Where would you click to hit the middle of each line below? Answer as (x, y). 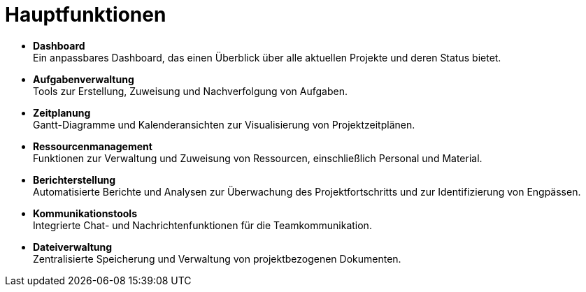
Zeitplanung (62, 112)
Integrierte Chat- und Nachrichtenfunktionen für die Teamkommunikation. (202, 225)
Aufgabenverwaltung (84, 79)
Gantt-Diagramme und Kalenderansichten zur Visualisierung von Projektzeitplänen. (224, 124)
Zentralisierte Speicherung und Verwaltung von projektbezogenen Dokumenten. (217, 258)
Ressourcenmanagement (93, 146)
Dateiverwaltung (73, 247)
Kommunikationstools (85, 213)
